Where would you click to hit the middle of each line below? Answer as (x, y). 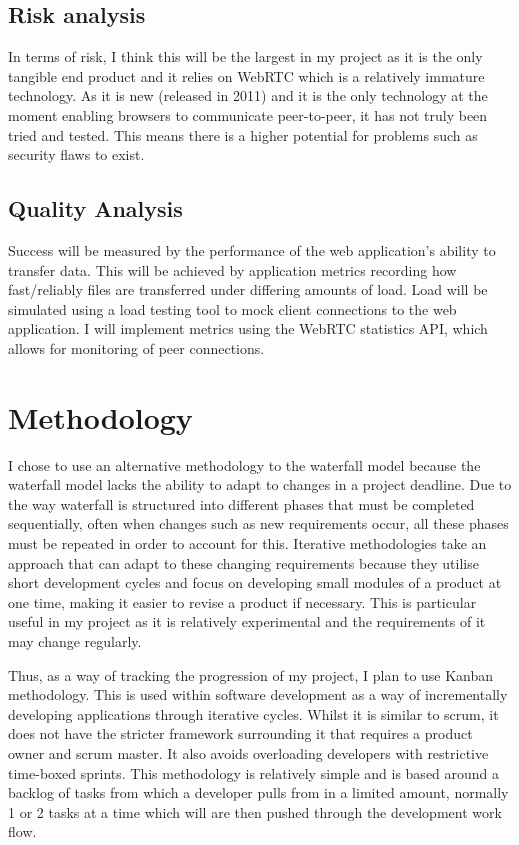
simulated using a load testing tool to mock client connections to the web (232, 308)
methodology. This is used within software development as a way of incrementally (258, 694)
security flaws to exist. (76, 154)
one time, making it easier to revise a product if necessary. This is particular (242, 601)
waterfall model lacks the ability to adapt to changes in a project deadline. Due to (260, 484)
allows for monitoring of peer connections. (136, 347)
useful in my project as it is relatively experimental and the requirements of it (247, 621)
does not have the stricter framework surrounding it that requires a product (240, 733)
